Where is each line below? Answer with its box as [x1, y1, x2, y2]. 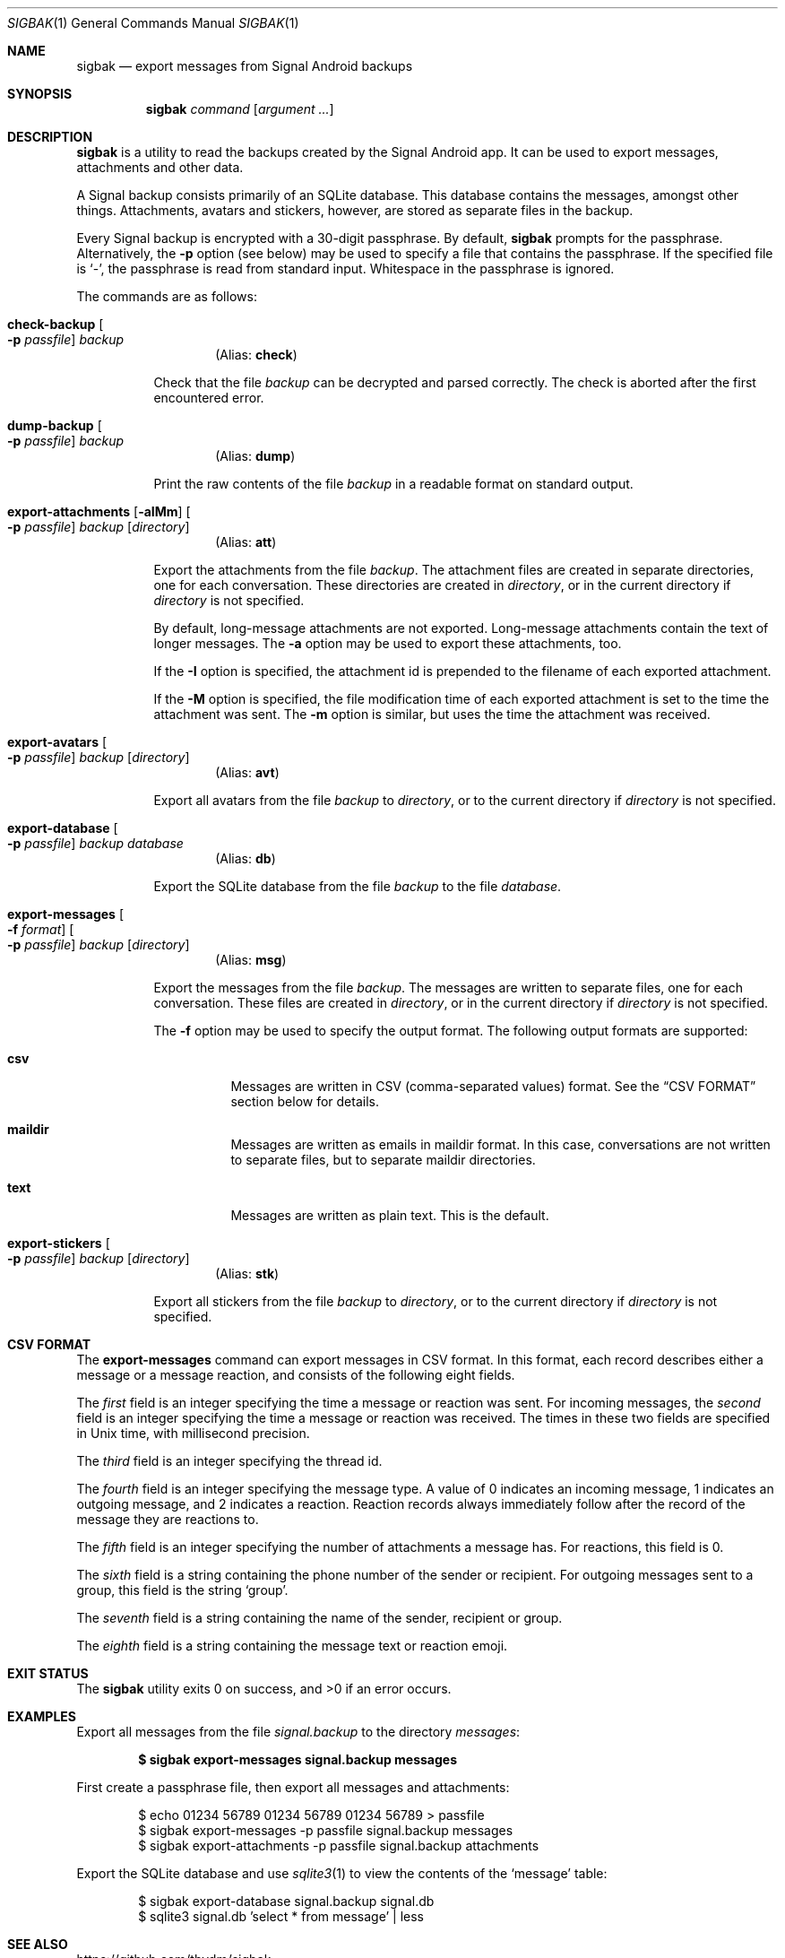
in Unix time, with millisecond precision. [76, 1425, 310, 1441]
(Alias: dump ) [215, 448, 296, 464]
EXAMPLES [7, 1709, 76, 1724]
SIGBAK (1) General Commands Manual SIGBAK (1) [7, 15, 299, 30]
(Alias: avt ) [215, 765, 280, 780]
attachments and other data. [76, 160, 244, 175]
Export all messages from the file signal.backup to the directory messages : [76, 1724, 521, 1739]
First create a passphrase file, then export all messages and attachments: [76, 1780, 510, 1795]
